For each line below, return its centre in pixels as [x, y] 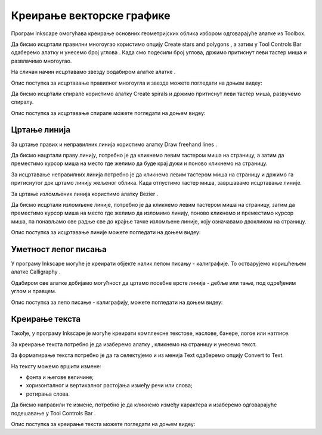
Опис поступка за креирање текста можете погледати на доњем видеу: [103, 424]
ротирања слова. [48, 394]
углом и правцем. [34, 291]
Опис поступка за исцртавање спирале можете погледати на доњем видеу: [108, 113]
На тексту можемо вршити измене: [56, 366]
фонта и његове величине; [60, 377]
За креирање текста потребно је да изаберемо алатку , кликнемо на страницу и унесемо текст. [134, 344]
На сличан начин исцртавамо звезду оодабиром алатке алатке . [93, 72]
